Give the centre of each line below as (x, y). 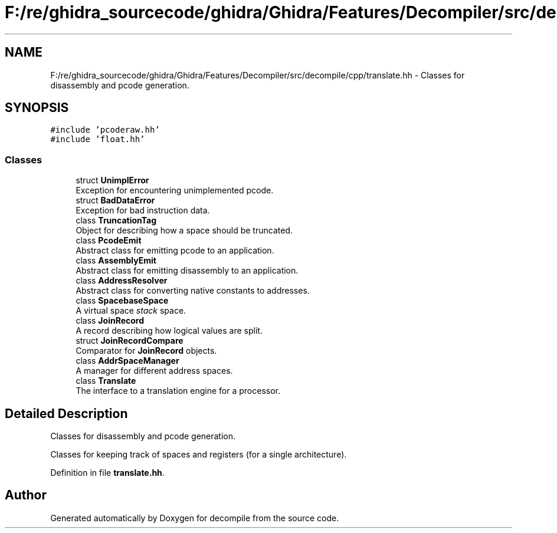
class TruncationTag (116, 221)
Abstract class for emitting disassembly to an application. (187, 271)
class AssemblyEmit (116, 261)
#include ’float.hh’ (98, 139)
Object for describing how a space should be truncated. (184, 231)
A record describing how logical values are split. (169, 331)
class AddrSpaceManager (127, 361)
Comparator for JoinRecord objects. (146, 351)
